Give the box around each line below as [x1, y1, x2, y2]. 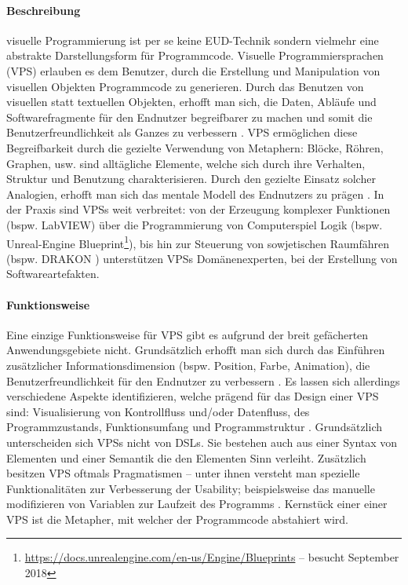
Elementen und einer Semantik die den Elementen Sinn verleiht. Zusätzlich [6, 449, 366, 466]
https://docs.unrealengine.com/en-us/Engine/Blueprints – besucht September [24, 549, 399, 565]
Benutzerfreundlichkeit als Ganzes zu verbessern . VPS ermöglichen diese [6, 124, 358, 141]
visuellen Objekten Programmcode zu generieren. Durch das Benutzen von [6, 78, 364, 94]
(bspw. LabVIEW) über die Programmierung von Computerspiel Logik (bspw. [6, 216, 383, 232]
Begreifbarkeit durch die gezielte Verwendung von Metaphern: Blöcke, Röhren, [6, 139, 384, 155]
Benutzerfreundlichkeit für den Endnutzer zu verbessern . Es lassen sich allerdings [6, 372, 400, 389]
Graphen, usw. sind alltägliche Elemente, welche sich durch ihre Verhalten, [6, 155, 366, 171]
